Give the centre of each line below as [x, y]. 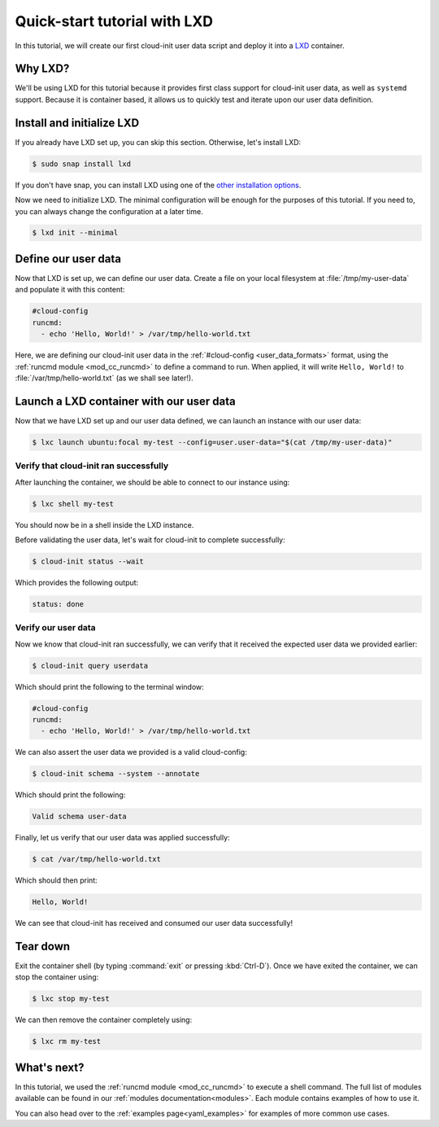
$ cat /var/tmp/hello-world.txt [97, 860]
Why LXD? [42, 69]
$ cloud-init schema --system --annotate [116, 774]
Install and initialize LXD [77, 123]
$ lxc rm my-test [67, 1041]
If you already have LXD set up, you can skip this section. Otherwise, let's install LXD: [158, 142]
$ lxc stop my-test [71, 999]
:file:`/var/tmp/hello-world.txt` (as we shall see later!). [104, 378]
